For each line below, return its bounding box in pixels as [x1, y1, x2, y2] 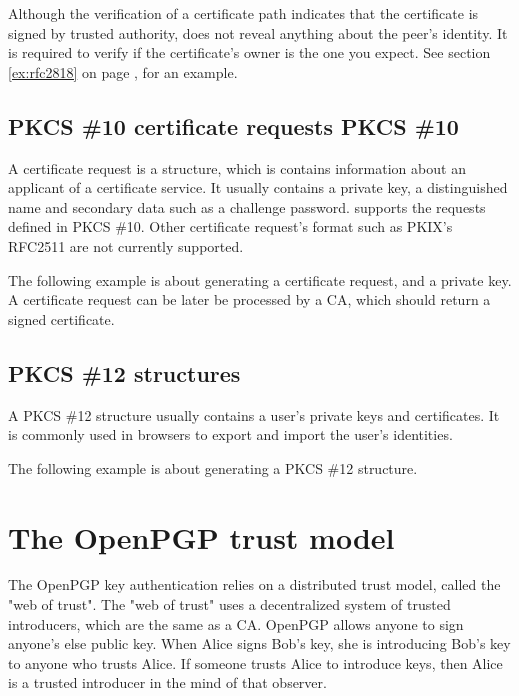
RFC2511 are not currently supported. [8, 235, 244, 256]
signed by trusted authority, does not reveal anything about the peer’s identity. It [8, 22, 508, 43]
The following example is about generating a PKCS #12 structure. [8, 457, 418, 478]
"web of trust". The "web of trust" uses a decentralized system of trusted [8, 594, 451, 615]
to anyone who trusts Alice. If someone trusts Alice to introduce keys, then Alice [8, 652, 503, 673]
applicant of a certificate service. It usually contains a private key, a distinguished [8, 177, 508, 198]
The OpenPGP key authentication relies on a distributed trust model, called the [8, 574, 501, 595]
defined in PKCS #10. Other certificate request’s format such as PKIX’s [8, 216, 453, 237]
